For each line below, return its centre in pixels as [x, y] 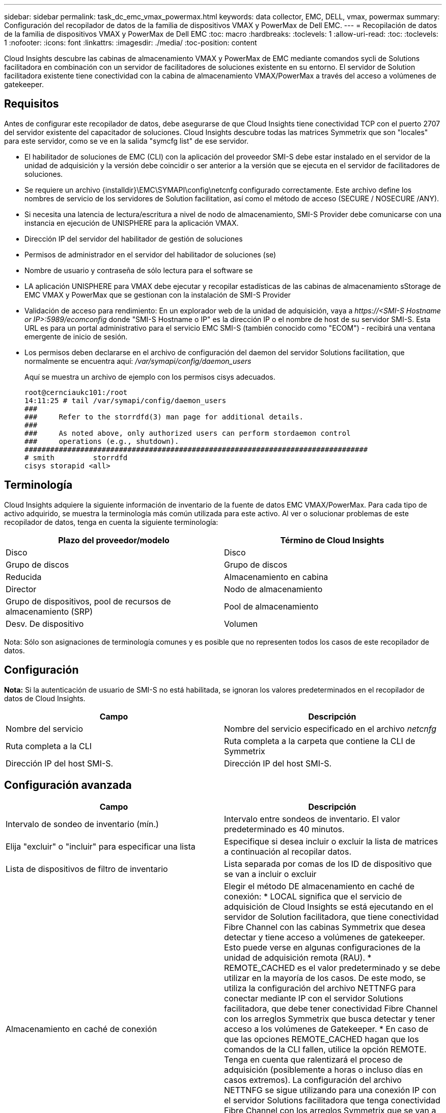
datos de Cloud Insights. [45, 698]
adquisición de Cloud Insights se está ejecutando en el [329, 907]
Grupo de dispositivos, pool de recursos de [88, 601]
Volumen [241, 624]
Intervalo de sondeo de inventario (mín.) [82, 824]
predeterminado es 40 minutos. [284, 829]
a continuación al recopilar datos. [288, 852]
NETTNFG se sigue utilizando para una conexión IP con [330, 1090]
